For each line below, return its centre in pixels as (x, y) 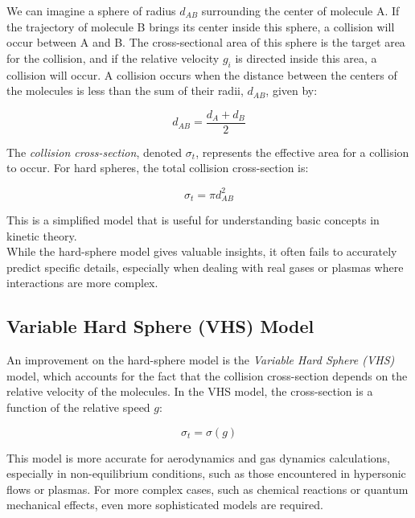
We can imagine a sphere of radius (91, 10)
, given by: (292, 90)
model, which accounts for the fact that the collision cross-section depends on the (207, 375)
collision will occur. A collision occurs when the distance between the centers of (202, 74)
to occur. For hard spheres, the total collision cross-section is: (158, 168)
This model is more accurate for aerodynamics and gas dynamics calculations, (198, 457)
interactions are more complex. (82, 283)
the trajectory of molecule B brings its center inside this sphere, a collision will (201, 26)
